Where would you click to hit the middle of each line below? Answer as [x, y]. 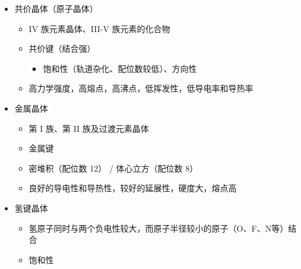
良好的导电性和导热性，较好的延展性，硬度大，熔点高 [133, 188]
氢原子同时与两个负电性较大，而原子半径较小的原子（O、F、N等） [159, 228]
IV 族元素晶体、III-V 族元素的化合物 [99, 28]
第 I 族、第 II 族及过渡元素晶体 [89, 128]
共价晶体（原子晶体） [56, 8]
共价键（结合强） [62, 48]
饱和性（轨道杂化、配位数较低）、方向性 [120, 68]
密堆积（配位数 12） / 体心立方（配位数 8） [113, 168]
